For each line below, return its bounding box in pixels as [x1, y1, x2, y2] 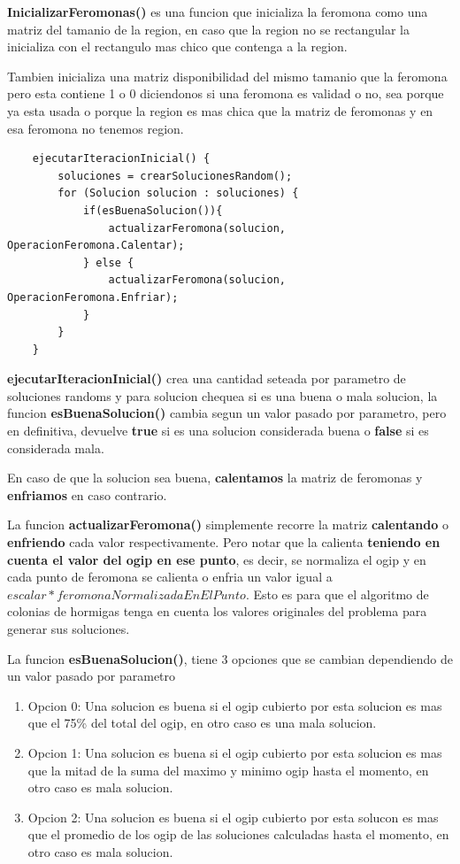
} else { [82, 256, 134, 269]
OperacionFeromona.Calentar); [7, 239, 185, 252]
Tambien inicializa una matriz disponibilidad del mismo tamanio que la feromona [7, 66, 448, 85]
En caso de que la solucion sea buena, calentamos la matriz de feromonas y [7, 468, 423, 487]
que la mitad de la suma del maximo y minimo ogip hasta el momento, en [27, 760, 429, 779]
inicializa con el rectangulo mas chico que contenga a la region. [7, 37, 348, 56]
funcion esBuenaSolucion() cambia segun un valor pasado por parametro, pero [7, 404, 447, 422]
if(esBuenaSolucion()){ [82, 204, 223, 217]
